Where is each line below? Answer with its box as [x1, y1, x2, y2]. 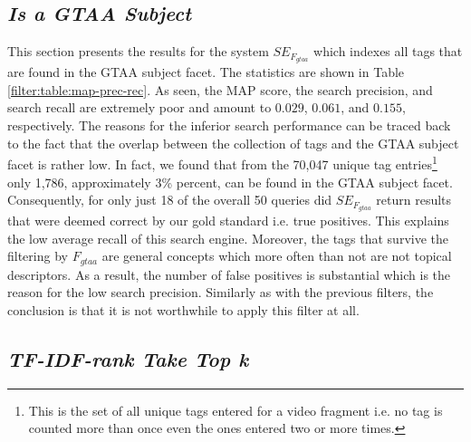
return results [376, 190, 452, 209]
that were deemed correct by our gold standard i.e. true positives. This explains [7, 211, 449, 230]
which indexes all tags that [313, 42, 463, 61]
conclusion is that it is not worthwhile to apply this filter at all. [7, 301, 360, 320]
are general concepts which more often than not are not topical [101, 246, 452, 265]
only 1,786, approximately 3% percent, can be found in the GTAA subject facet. [7, 172, 453, 191]
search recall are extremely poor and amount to [7, 98, 272, 117]
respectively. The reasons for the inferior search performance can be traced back [7, 116, 451, 135]
